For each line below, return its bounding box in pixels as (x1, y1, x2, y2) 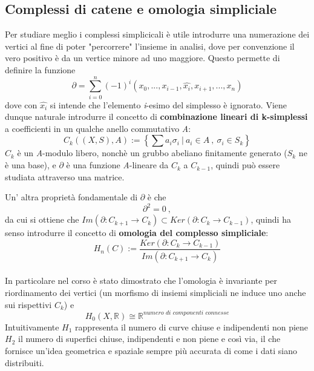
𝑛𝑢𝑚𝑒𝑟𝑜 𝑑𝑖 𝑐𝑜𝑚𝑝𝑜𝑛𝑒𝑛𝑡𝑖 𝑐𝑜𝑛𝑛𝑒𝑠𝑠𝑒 (143, 310, 229, 317)
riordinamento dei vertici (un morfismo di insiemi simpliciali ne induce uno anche (5, 286, 306, 299)
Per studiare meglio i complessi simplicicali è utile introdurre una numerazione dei (5, 28, 310, 41)
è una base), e (5, 159, 56, 171)
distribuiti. (5, 356, 44, 369)
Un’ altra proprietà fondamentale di (5, 191, 138, 203)
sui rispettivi (5, 298, 52, 310)
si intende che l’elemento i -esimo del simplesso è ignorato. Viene (50, 98, 287, 111)
